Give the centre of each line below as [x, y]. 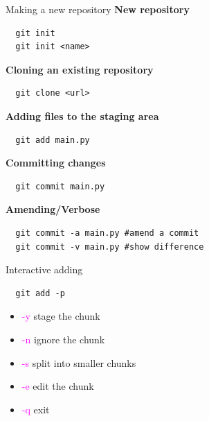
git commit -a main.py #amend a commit [107, 233]
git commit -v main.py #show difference [110, 247]
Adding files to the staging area [82, 115]
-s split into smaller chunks [79, 362]
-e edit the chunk [58, 386]
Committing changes [56, 163]
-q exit [36, 409]
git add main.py [53, 140]
